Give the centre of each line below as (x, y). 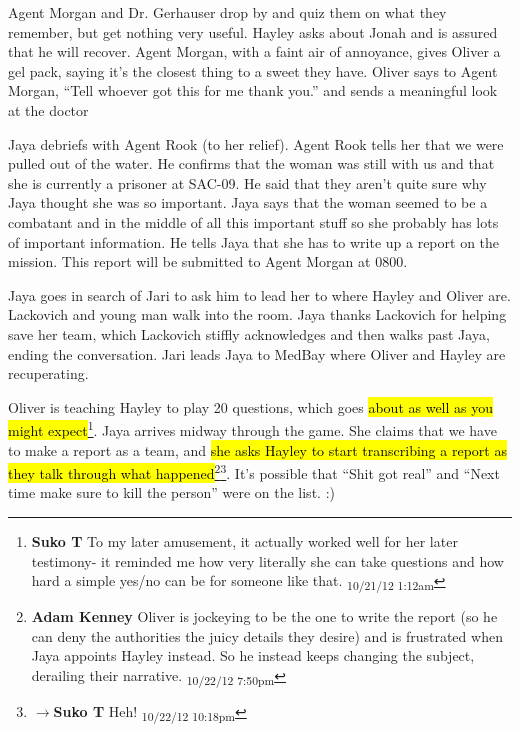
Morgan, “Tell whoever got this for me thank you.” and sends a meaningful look (253, 90)
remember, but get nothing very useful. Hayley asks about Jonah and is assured (253, 31)
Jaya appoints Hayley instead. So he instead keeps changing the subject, (253, 655)
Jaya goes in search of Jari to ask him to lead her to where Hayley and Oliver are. (259, 294)
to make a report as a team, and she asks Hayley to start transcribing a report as (257, 449)
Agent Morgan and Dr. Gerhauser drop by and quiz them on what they (227, 12)
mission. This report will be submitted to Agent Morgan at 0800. (208, 261)
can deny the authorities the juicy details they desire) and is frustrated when (267, 635)
